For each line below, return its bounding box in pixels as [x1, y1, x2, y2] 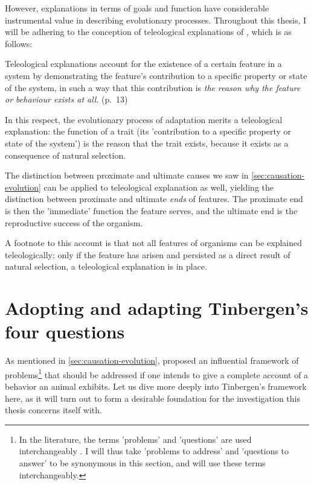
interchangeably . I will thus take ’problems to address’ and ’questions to [19, 445, 289, 457]
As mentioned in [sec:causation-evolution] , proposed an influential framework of [5, 354, 299, 367]
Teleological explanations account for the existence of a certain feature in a [5, 57, 282, 70]
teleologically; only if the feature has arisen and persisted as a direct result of [5, 248, 290, 261]
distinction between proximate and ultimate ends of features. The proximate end [5, 192, 303, 205]
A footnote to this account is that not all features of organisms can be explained [5, 236, 303, 249]
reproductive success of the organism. [5, 216, 143, 229]
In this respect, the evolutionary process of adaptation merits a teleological [5, 113, 283, 125]
